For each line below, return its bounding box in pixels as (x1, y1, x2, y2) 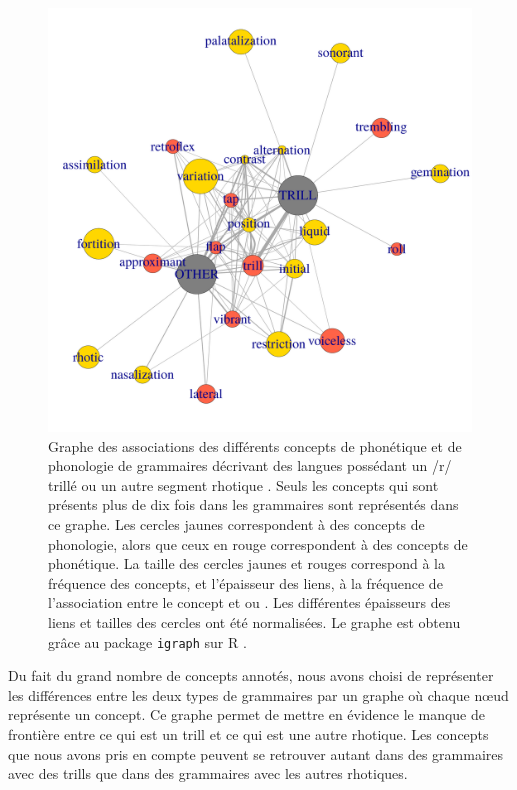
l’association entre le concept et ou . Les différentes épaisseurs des (48, 592, 451, 613)
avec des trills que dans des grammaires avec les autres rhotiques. (8, 763, 408, 784)
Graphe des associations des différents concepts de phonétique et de (48, 435, 462, 456)
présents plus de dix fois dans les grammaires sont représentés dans (48, 494, 459, 515)
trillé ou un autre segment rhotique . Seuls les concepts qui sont (48, 474, 439, 495)
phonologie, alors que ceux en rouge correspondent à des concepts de (48, 533, 468, 554)
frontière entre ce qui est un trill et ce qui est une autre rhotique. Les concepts (8, 723, 489, 744)
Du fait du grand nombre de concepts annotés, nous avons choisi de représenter (8, 665, 494, 686)
